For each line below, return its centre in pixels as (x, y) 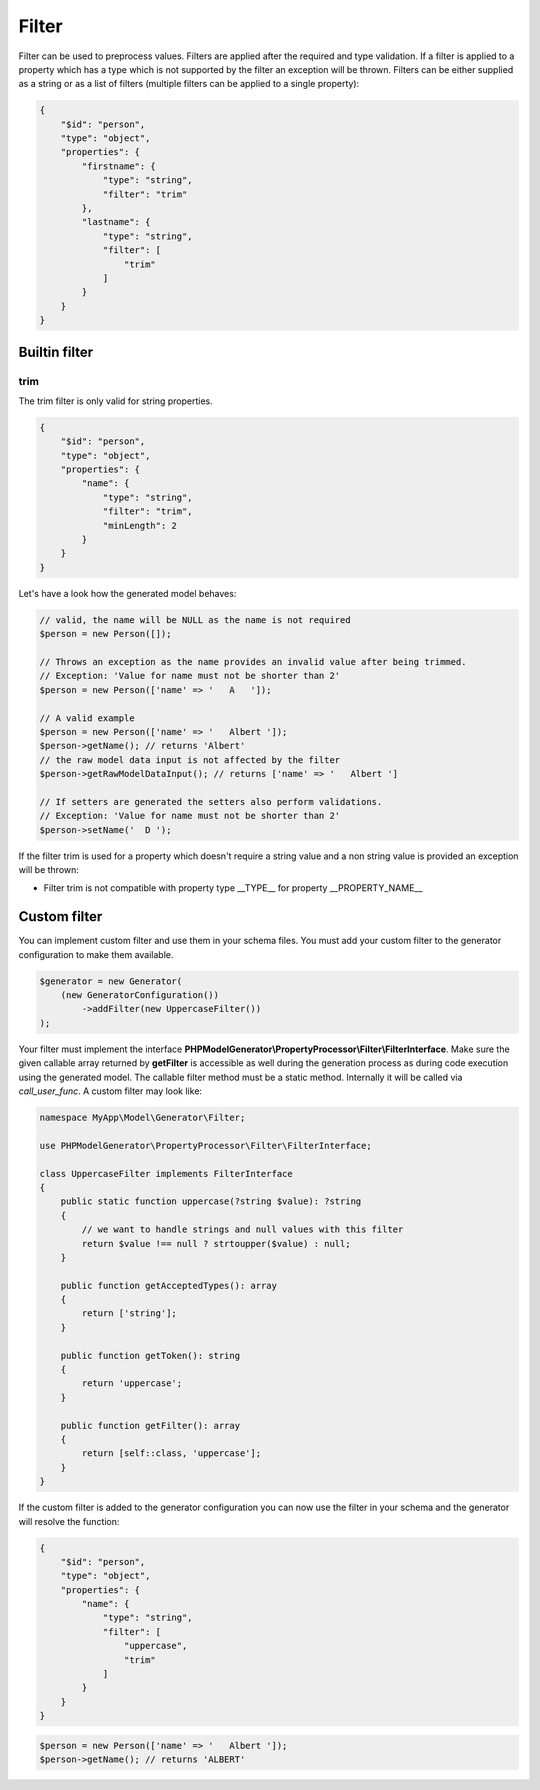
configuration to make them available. (96, 954)
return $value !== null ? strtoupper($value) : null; (216, 1243)
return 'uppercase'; (132, 1383)
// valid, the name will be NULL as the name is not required (195, 619)
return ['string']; (129, 1313)
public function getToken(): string (150, 1355)
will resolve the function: (69, 1521)
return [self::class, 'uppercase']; (171, 1453)
